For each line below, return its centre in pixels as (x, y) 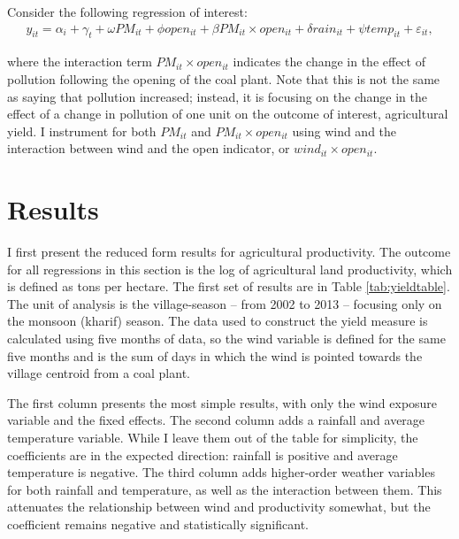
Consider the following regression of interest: (127, 12)
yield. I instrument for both (82, 131)
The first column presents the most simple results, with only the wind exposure (222, 402)
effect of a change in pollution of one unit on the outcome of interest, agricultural (228, 114)
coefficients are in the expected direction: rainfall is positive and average (203, 454)
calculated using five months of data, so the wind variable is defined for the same (226, 339)
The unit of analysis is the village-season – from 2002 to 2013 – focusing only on (225, 303)
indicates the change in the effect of (329, 62)
